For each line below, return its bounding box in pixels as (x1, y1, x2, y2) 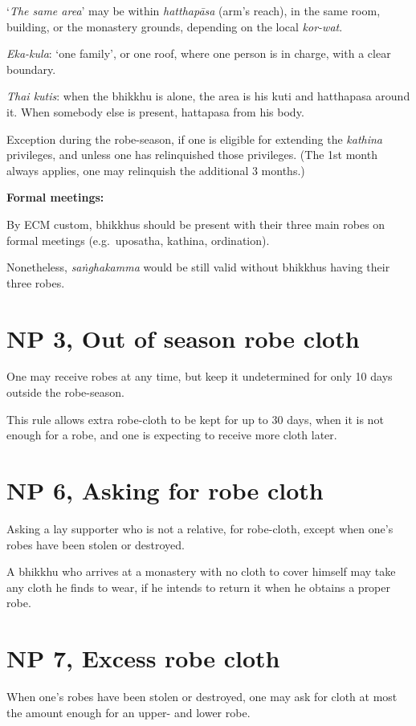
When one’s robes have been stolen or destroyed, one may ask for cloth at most (6, 688, 398, 705)
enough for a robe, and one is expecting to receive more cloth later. (6, 426, 337, 443)
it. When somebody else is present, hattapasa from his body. (6, 103, 304, 120)
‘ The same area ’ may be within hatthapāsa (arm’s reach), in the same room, (6, 2, 381, 18)
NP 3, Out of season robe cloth (6, 321, 360, 354)
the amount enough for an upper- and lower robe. (6, 704, 251, 720)
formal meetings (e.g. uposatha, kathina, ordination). (6, 231, 270, 248)
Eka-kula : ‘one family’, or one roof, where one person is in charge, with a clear (6, 45, 391, 62)
